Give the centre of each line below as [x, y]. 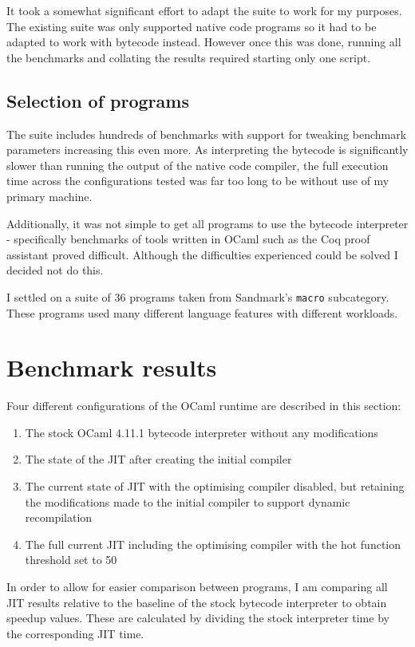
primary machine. [49, 196]
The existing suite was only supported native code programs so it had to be [192, 26]
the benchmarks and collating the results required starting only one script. [189, 57]
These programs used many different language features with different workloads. [202, 312]
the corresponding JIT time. [75, 633]
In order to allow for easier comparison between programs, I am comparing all [197, 587]
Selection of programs [98, 100]
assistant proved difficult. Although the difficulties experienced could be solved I [202, 254]
